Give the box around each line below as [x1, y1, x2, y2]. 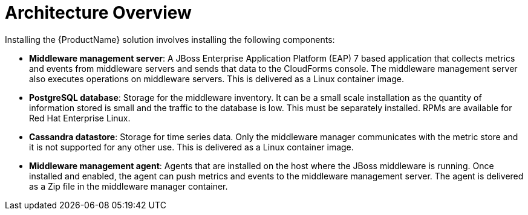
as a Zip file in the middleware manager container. [29, 181, 228, 191]
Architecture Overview [5, 2, 192, 23]
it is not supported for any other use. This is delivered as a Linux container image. [29, 141, 354, 152]
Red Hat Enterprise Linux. [29, 112, 131, 123]
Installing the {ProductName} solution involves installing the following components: [5, 34, 335, 45]
